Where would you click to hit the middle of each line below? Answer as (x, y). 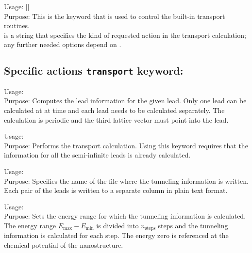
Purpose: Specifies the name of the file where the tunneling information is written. (126, 181)
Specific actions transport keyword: (94, 71)
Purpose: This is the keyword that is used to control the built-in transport (115, 16)
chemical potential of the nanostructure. (64, 245)
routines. (17, 25)
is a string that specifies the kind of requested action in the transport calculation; (125, 35)
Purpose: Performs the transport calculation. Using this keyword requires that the (126, 145)
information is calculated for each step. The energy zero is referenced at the (116, 235)
